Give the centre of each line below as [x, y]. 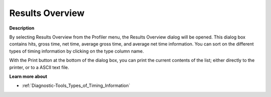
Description [22, 28]
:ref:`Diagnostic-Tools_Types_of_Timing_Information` [76, 85]
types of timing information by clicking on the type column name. [77, 51]
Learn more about [28, 76]
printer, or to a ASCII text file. [39, 67]
